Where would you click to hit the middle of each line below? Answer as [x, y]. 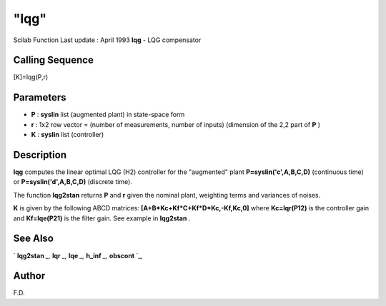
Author [29, 276]
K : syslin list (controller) [67, 135]
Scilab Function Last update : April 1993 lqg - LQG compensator [107, 40]
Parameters [40, 97]
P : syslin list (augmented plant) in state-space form [108, 115]
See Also [33, 239]
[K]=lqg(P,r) [31, 77]
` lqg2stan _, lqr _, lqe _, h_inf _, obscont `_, [78, 255]
